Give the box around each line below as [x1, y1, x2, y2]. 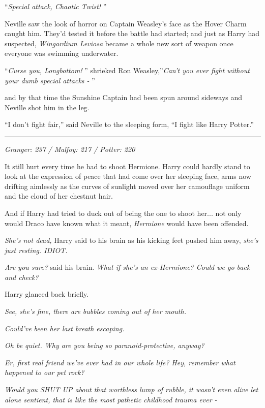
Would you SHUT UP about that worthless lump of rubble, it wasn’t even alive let [5, 384, 258, 395]
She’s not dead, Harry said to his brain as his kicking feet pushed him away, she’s [5, 235, 258, 245]
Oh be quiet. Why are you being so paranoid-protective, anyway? [5, 340, 204, 351]
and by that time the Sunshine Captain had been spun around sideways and [5, 92, 243, 103]
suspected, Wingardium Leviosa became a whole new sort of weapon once [5, 38, 233, 48]
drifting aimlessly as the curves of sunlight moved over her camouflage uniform [5, 180, 250, 191]
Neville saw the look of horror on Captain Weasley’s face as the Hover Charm [5, 18, 247, 28]
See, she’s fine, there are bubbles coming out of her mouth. [5, 306, 186, 317]
